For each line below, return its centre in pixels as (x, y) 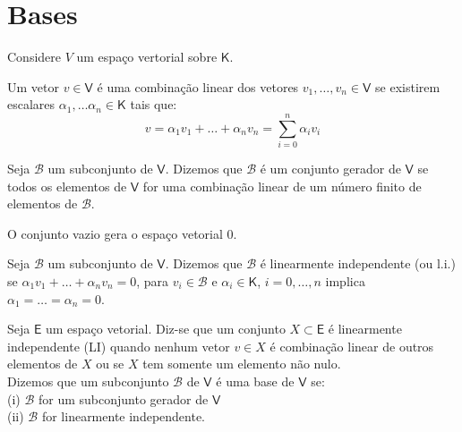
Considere (34, 57)
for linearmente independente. (124, 416)
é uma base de (255, 381)
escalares (31, 104)
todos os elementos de (67, 186)
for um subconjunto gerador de (124, 398)
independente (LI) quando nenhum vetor (119, 346)
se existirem (408, 86)
